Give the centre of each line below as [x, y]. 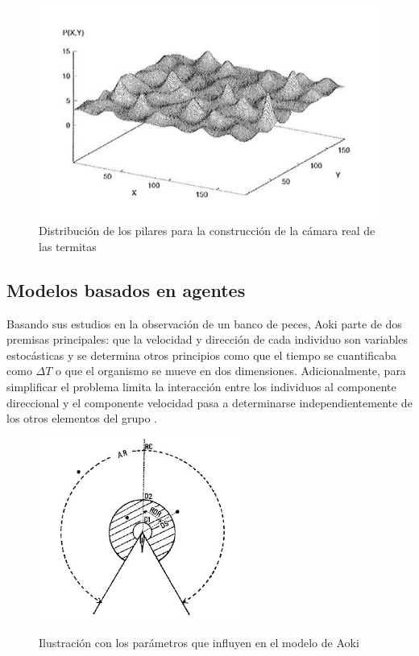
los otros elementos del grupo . [82, 418]
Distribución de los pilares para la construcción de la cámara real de [207, 231]
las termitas [68, 246]
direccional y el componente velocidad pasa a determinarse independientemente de [209, 402]
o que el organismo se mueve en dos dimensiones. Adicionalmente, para [231, 371]
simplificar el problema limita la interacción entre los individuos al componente [201, 386]
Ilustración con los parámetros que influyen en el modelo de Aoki [199, 643]
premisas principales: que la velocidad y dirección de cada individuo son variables [207, 339]
